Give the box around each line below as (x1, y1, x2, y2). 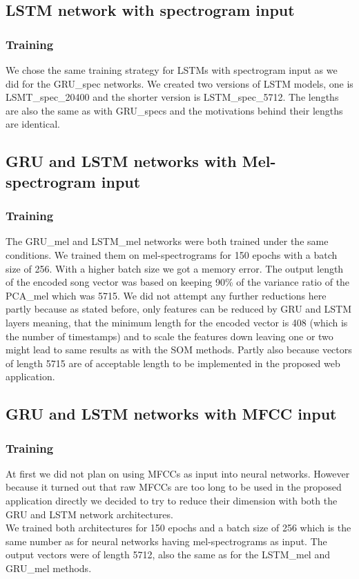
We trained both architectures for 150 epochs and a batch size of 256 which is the (6, 520, 351, 535)
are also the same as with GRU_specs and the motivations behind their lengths (6, 103, 343, 117)
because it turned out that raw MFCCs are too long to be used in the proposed (6, 480, 342, 494)
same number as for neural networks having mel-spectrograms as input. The (6, 533, 327, 548)
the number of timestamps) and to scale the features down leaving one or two (6, 328, 333, 343)
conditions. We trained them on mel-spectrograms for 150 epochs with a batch (6, 247, 338, 262)
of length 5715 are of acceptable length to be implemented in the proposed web (6, 355, 340, 370)
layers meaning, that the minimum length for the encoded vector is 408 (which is (6, 315, 348, 329)
